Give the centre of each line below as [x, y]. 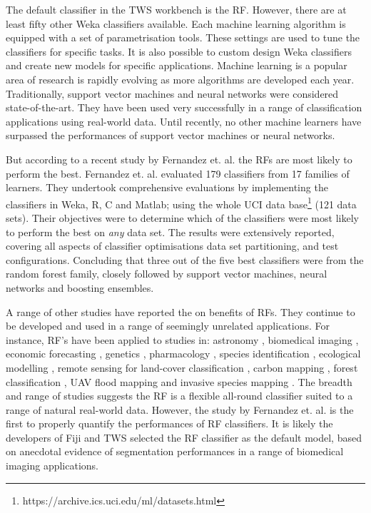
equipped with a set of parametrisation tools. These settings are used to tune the [183, 37]
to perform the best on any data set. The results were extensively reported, [170, 232]
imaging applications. [52, 466]
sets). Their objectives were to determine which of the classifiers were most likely [182, 217]
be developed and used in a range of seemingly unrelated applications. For [168, 326]
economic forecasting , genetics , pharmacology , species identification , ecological [183, 354]
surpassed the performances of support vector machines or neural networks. [171, 135]
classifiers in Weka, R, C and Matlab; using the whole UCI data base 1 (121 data [181, 203]
